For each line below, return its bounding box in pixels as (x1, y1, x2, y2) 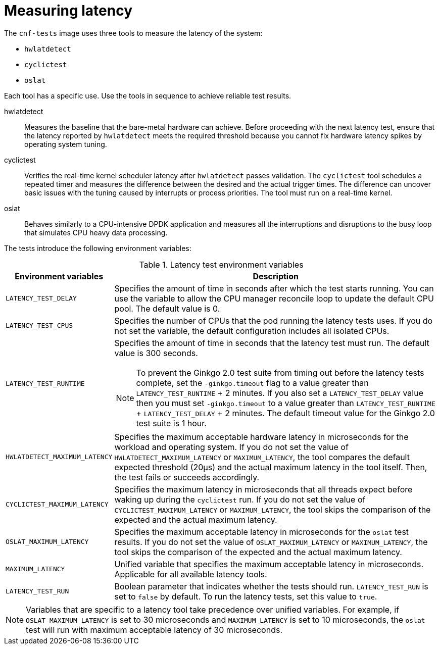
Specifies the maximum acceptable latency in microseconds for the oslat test (114, 526, 409, 537)
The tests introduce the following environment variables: (4, 243, 191, 253)
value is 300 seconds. (114, 347, 198, 358)
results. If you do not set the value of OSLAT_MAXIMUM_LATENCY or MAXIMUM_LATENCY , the (114, 536, 428, 547)
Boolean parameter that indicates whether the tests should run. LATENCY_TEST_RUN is (114, 581, 428, 591)
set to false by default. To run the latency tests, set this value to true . (114, 591, 377, 602)
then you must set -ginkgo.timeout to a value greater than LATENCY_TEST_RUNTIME (136, 397, 435, 408)
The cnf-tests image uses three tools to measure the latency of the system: (4, 28, 263, 37)
